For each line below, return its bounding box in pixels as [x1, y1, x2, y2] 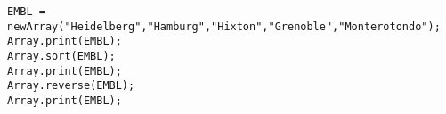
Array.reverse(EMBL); [7, 79, 135, 93]
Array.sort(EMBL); [7, 49, 116, 62]
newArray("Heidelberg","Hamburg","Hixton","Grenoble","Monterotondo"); [7, 20, 441, 33]
